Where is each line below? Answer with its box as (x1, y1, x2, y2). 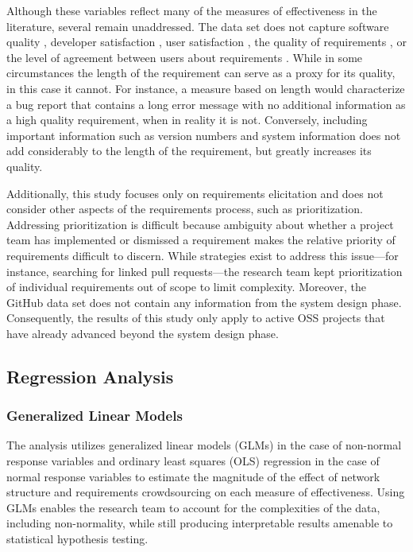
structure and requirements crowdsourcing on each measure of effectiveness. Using (6, 484, 405, 500)
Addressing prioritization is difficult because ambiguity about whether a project (6, 216, 394, 232)
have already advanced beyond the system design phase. (6, 325, 279, 341)
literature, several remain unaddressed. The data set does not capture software (6, 17, 389, 34)
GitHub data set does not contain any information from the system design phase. (6, 293, 402, 310)
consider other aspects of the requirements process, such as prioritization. (6, 200, 363, 217)
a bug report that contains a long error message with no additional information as (6, 95, 406, 112)
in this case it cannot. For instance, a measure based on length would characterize (6, 80, 405, 96)
